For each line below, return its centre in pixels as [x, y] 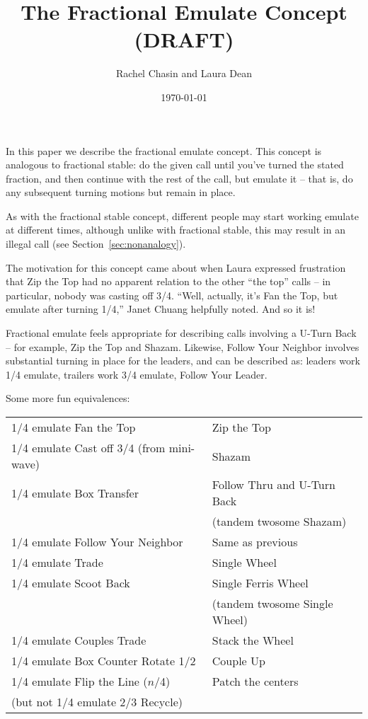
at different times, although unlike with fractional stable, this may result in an [176, 230]
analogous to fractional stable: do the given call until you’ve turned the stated [175, 165]
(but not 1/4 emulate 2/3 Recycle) [97, 702]
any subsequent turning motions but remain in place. [121, 192]
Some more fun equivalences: [68, 398]
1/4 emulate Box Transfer [75, 493]
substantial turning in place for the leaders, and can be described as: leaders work [183, 361]
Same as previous [255, 542]
